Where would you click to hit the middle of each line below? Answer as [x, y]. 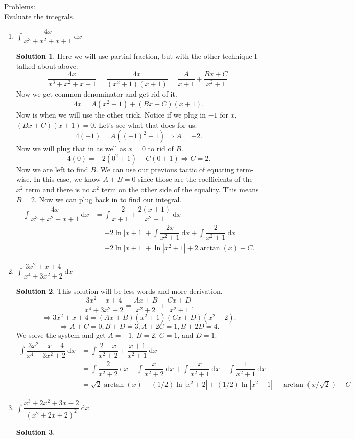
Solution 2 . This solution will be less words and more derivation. [119, 291]
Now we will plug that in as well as [71, 148]
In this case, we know [67, 179]
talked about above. [47, 66]
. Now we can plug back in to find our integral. [108, 199]
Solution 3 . [35, 432]
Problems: [20, 6]
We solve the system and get [61, 335]
